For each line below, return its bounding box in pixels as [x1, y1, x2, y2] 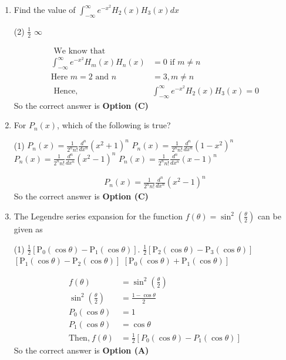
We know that [53, 46, 106, 55]
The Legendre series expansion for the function [14, 209, 183, 222]
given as [14, 222, 43, 235]
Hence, [53, 86, 78, 95]
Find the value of [14, 4, 76, 15]
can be [257, 209, 281, 222]
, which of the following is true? [57, 119, 171, 131]
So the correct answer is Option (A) [14, 344, 149, 356]
